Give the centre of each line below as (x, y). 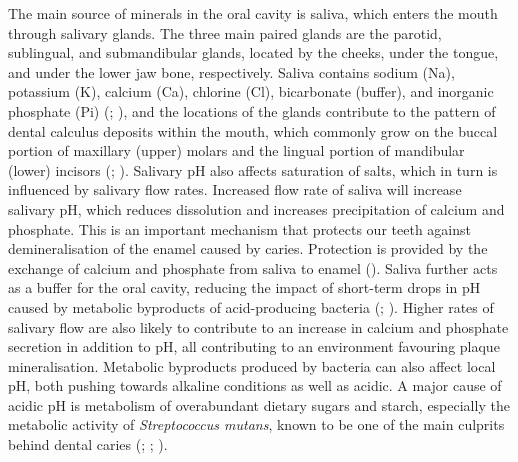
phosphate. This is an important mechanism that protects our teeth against (239, 228)
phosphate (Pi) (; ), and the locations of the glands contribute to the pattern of (252, 110)
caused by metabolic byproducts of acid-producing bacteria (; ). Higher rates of (251, 306)
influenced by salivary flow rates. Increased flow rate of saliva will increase (235, 189)
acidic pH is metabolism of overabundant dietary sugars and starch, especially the (259, 404)
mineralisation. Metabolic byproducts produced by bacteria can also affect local (252, 365)
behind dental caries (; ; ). (88, 444)
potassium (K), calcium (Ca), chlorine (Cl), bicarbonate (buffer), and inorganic (251, 91)
